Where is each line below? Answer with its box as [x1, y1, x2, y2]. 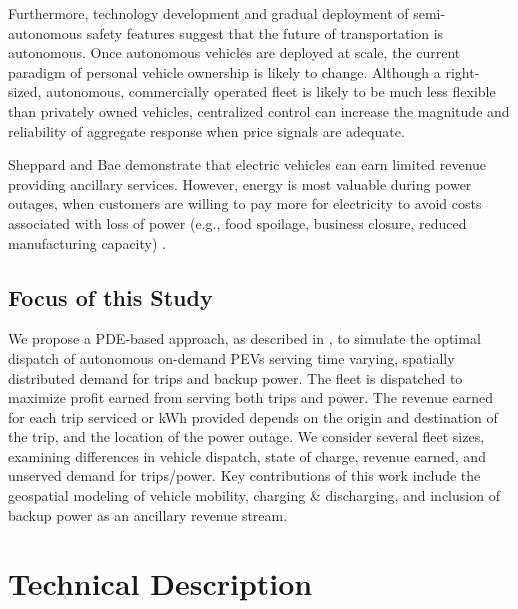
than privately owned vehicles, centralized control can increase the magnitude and [8, 100, 510, 121]
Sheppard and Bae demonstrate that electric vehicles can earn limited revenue [8, 154, 487, 175]
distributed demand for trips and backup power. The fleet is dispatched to [8, 367, 463, 388]
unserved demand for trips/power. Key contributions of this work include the [8, 465, 481, 486]
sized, [8, 81, 42, 102]
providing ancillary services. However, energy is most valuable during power [8, 173, 472, 194]
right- [445, 61, 480, 82]
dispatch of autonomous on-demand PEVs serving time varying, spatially [8, 347, 455, 368]
